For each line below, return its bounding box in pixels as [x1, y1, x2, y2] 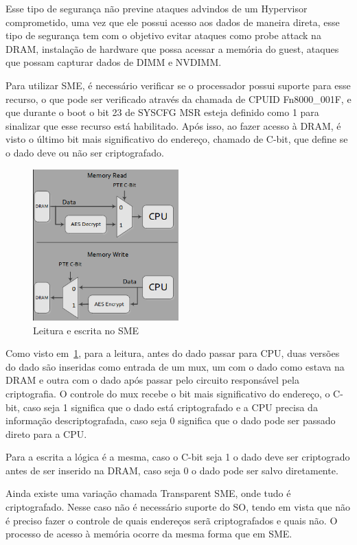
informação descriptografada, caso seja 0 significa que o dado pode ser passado [5, 413, 336, 428]
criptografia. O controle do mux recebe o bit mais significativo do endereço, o [5, 386, 330, 400]
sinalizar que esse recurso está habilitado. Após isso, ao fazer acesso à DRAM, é [5, 118, 341, 132]
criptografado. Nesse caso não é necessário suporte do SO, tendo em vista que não [5, 500, 350, 514]
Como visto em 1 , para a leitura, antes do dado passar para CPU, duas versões [5, 346, 340, 360]
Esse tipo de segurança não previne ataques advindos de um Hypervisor [5, 1, 308, 15]
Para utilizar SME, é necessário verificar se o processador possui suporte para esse [5, 78, 351, 92]
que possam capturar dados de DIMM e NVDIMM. [5, 55, 222, 69]
